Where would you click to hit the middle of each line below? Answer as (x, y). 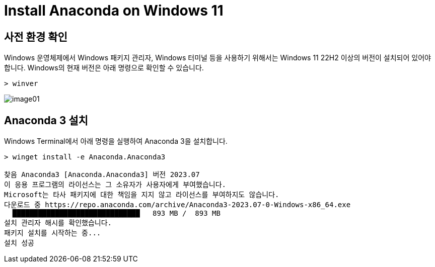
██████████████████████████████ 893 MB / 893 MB (116, 213)
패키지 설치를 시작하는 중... (53, 233)
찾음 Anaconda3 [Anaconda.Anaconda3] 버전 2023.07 (102, 175)
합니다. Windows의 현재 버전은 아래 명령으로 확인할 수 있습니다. (104, 68)
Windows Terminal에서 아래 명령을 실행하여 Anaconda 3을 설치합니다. (116, 141)
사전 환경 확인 (36, 37)
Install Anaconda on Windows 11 (114, 11)
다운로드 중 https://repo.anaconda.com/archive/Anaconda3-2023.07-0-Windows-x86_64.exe (177, 205)
